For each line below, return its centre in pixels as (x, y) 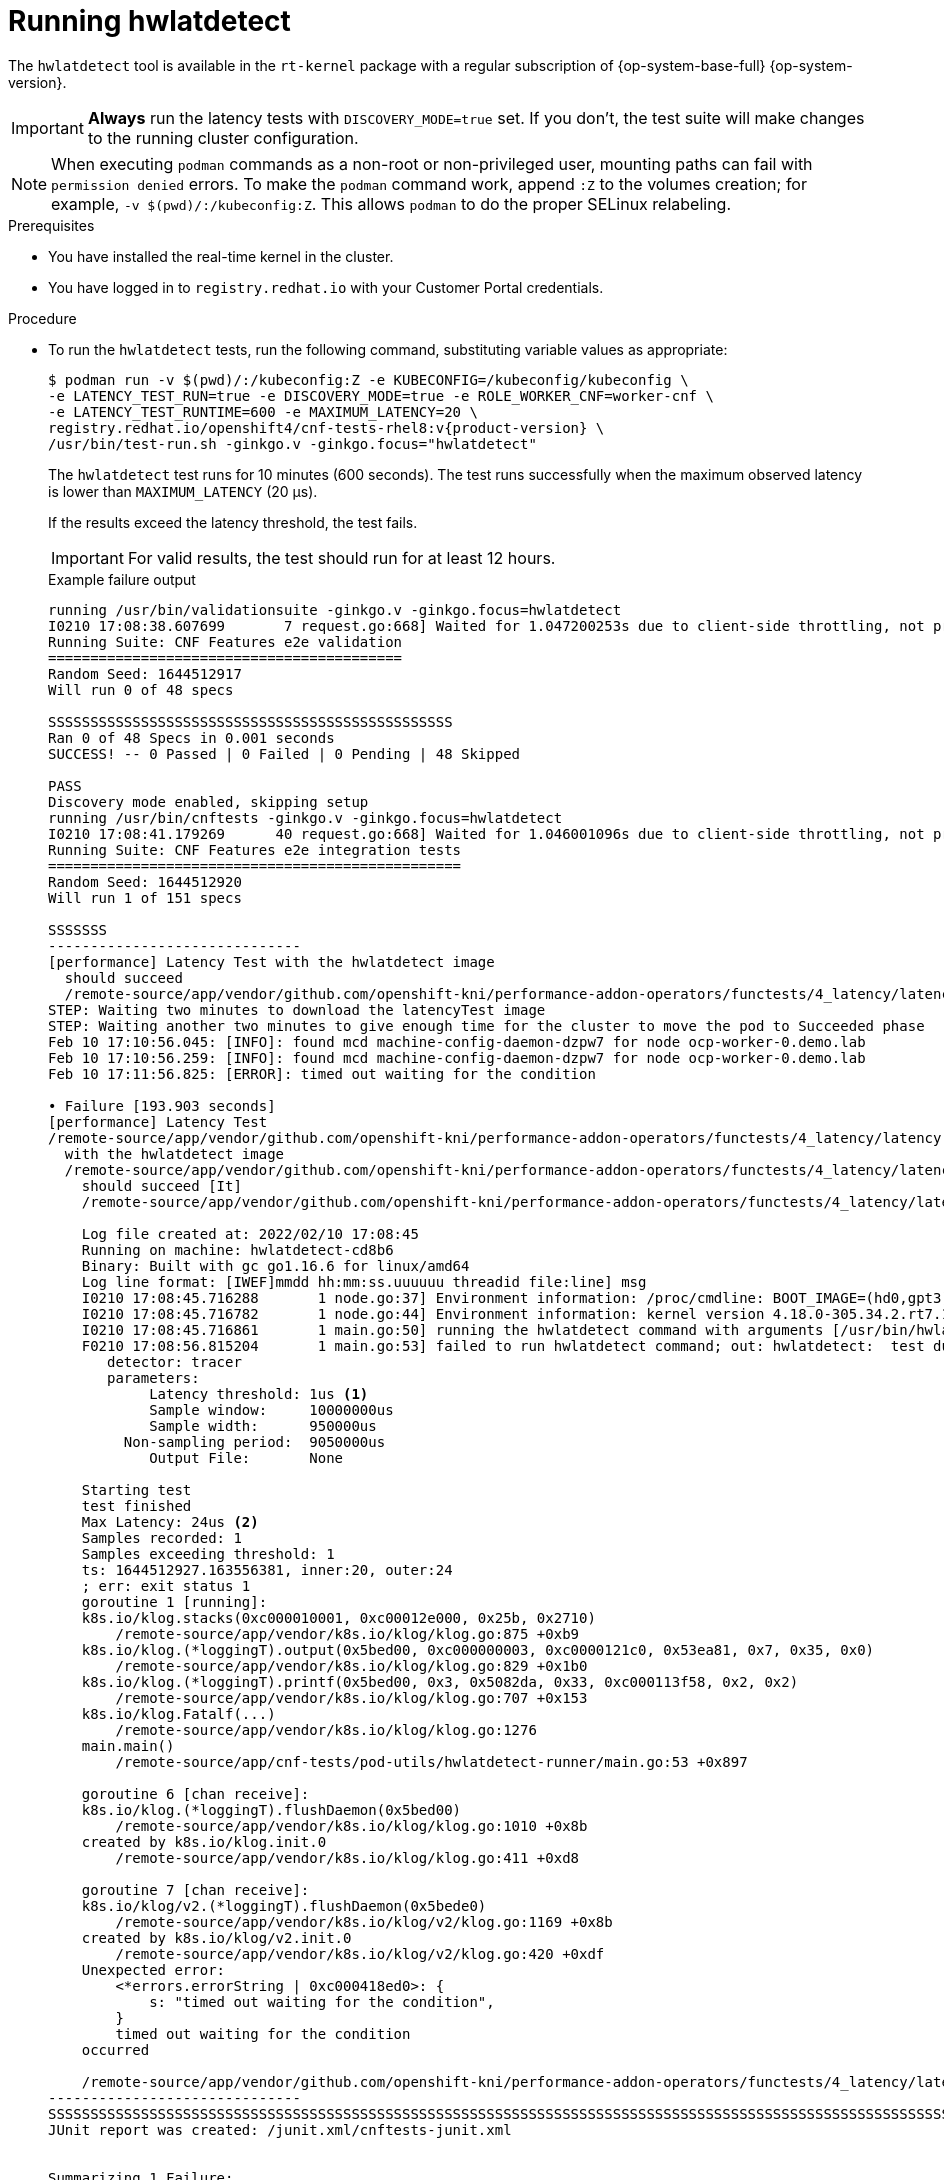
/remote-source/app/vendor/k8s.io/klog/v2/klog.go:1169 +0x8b (364, 1921)
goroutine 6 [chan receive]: (195, 1793)
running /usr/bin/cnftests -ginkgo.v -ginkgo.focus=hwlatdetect (305, 817)
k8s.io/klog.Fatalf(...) (178, 1713)
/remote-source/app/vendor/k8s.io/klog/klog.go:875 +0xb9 (347, 1633)
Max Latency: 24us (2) (170, 1521)
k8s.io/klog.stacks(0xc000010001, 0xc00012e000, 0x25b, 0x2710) (338, 1617)
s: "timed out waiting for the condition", (322, 2001)
